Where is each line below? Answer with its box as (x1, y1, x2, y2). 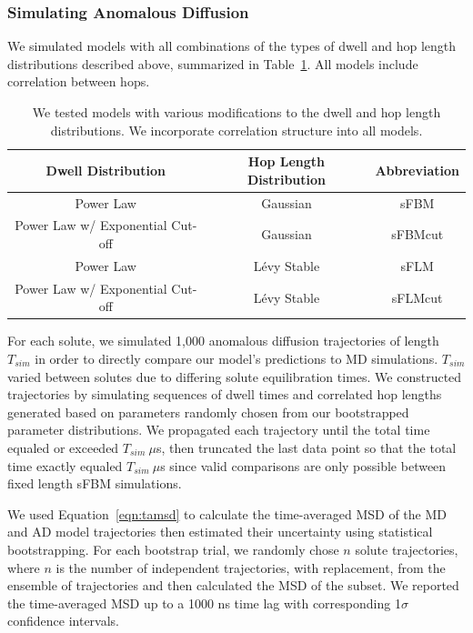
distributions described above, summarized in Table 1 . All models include (7, 54, 418, 73)
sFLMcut (391, 287, 443, 306)
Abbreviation (375, 160, 459, 179)
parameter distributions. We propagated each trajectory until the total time (7, 420, 430, 439)
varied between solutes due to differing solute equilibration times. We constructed (7, 367, 462, 386)
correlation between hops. (7, 72, 150, 91)
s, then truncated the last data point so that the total (156, 438, 457, 457)
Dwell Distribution (45, 160, 166, 179)
